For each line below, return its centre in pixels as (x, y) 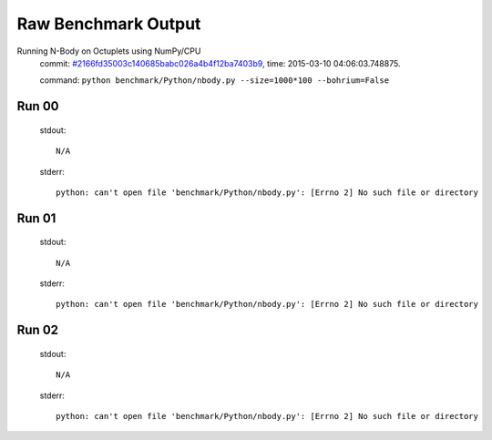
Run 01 (36, 218)
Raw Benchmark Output (109, 24)
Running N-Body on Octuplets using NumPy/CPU (109, 51)
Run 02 (38, 330)
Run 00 (38, 106)
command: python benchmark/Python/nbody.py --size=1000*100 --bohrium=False (215, 80)
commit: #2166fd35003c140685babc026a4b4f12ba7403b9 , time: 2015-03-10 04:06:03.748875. (220, 63)
